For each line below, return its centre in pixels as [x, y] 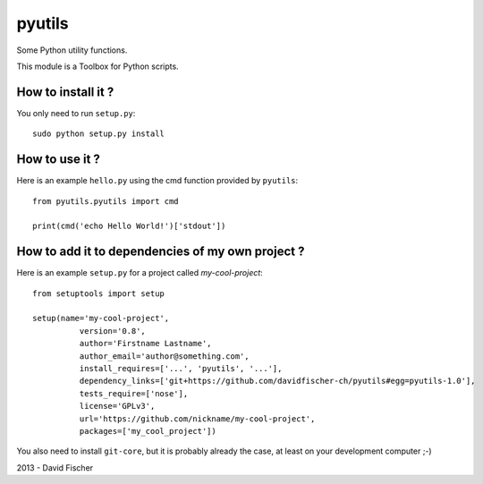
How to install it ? [65, 92]
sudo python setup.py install [99, 134]
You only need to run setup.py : [76, 113]
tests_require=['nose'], [134, 393]
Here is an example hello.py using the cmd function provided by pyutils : [157, 181]
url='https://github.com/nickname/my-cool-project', [197, 419]
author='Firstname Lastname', [145, 344]
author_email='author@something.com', [164, 356]
